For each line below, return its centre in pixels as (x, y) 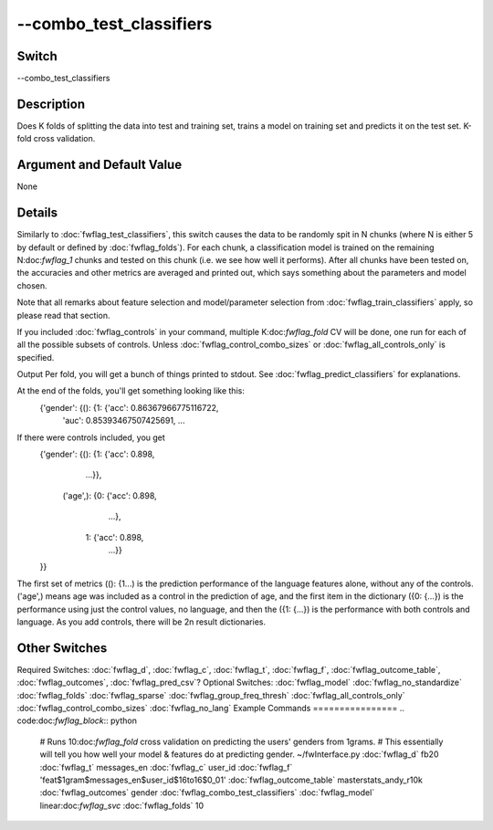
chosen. (32, 285)
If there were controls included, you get (91, 437)
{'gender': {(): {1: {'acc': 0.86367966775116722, (129, 407)
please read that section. (63, 315)
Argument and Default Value (100, 165)
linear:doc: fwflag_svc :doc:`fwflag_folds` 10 (122, 805)
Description (51, 104)
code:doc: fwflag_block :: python (77, 720)
